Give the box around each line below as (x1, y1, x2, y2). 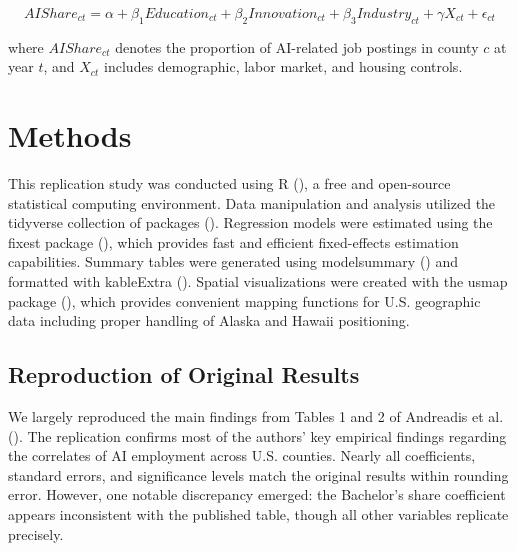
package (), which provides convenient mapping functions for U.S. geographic (8, 290, 481, 311)
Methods (8, 115, 132, 156)
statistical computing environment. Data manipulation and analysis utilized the (8, 192, 496, 213)
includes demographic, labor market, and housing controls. (104, 56, 463, 77)
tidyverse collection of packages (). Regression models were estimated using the (8, 212, 493, 233)
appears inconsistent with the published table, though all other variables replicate (8, 504, 509, 525)
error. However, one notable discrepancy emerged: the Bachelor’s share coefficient (8, 484, 506, 505)
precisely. (8, 523, 64, 544)
